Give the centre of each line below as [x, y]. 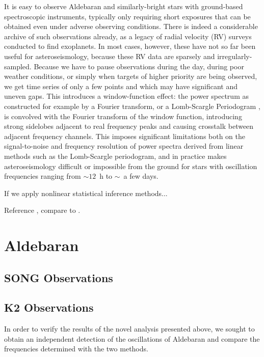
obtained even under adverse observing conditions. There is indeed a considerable [131, 26]
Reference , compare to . [42, 210]
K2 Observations [49, 307]
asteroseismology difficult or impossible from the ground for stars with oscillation [131, 166]
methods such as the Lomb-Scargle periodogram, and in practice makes [115, 156]
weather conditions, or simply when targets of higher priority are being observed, [131, 76]
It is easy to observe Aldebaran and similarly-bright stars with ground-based [124, 6]
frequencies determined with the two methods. [76, 349]
